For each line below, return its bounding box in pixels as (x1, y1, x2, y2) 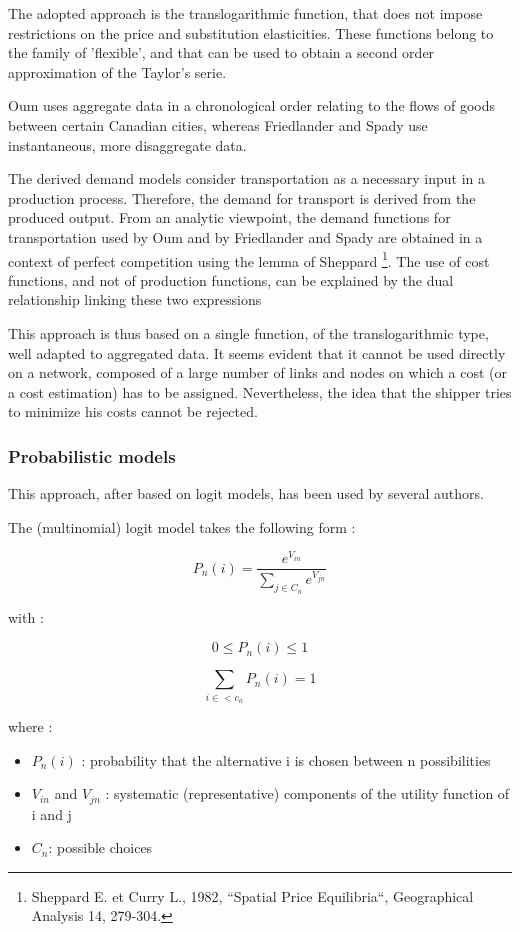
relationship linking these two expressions (8, 289, 262, 310)
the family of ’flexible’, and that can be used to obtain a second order (8, 42, 435, 63)
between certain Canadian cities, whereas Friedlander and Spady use (8, 114, 428, 135)
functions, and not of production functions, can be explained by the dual (8, 269, 454, 290)
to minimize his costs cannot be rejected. (8, 401, 258, 422)
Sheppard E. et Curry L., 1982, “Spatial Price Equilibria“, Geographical (31, 885, 474, 906)
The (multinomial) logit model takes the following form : (8, 516, 356, 537)
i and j (31, 803, 72, 824)
